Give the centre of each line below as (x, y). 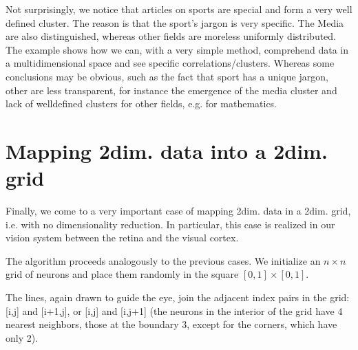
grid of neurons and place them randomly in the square (122, 274)
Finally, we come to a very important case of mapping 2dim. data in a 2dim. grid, (178, 211)
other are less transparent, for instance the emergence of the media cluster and (171, 90)
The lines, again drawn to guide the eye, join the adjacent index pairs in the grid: (178, 297)
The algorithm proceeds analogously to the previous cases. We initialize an (163, 260)
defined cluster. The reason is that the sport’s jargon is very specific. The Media (175, 22)
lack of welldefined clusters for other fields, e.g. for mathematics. (141, 103)
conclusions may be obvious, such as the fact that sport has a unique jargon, (167, 76)
